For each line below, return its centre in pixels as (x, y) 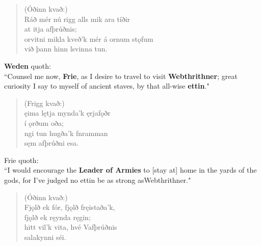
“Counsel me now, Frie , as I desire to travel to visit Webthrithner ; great (121, 76)
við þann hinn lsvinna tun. (66, 49)
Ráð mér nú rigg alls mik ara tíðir (77, 19)
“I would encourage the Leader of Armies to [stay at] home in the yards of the (130, 170)
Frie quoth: (21, 160)
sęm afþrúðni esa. (51, 143)
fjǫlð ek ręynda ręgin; (57, 217)
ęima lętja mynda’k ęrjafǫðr (67, 113)
